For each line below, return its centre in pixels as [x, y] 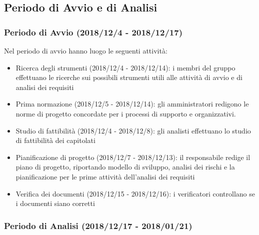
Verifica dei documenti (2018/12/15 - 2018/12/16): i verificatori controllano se [135, 193]
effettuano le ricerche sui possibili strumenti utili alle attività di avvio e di [129, 77]
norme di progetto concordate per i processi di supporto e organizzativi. [126, 113]
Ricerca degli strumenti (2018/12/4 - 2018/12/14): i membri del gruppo [125, 67]
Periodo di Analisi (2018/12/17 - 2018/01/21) [98, 225]
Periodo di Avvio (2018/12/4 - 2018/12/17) [93, 32]
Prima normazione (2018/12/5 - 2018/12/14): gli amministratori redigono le [132, 104]
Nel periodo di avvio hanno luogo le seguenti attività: [86, 50]
